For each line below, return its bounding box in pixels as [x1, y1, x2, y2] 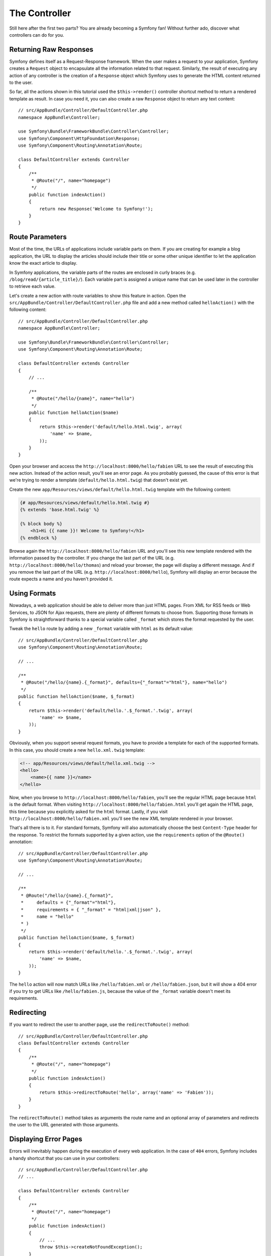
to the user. [9, 79, 33, 85]
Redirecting [9, 1008, 47, 1017]
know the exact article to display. [9, 260, 78, 266]
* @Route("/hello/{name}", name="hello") [31, 396, 135, 401]
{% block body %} [20, 521, 63, 527]
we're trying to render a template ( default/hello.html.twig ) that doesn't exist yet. [9, 477, 188, 483]
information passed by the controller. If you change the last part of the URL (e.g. [9, 555, 175, 561]
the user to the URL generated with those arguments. [9, 1122, 119, 1128]
